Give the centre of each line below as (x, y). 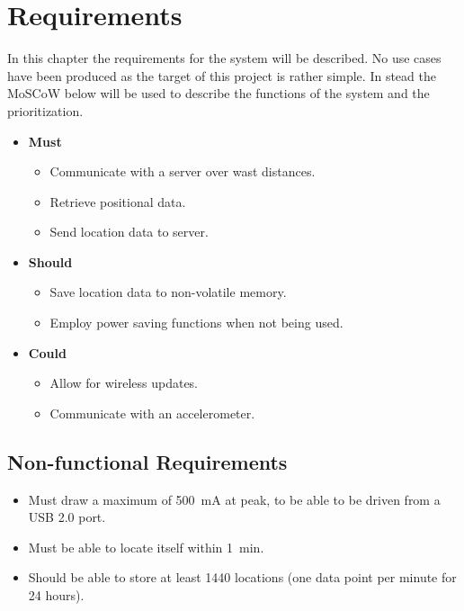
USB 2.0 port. (67, 517)
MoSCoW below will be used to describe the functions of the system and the (219, 93)
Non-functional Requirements (147, 461)
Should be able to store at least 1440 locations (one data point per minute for (242, 577)
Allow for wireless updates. (124, 383)
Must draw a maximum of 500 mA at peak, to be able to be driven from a (234, 499)
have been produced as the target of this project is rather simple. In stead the (222, 75)
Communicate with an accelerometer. (152, 413)
